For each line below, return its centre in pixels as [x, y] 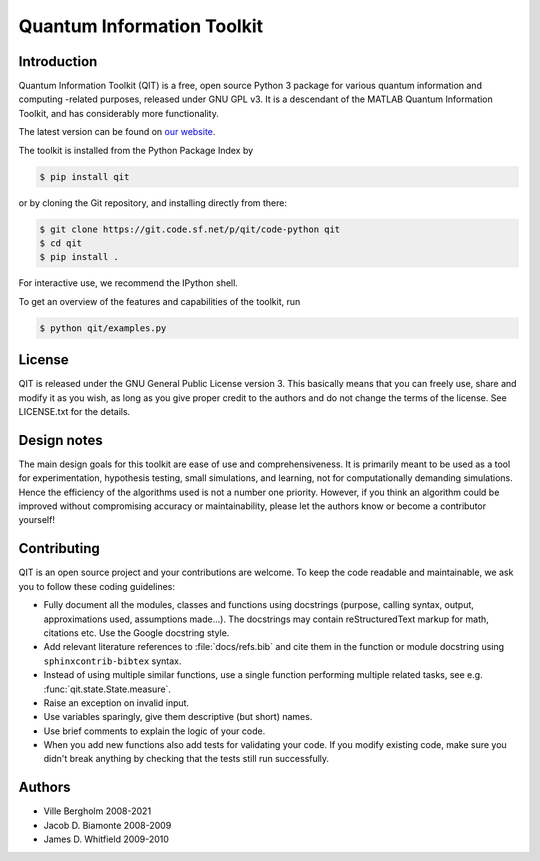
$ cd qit [61, 243]
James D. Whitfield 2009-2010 [106, 839]
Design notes [61, 440]
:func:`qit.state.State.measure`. [107, 689]
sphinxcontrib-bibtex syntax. [112, 661]
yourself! [36, 520]
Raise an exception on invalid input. [116, 702]
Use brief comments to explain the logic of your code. [154, 731]
